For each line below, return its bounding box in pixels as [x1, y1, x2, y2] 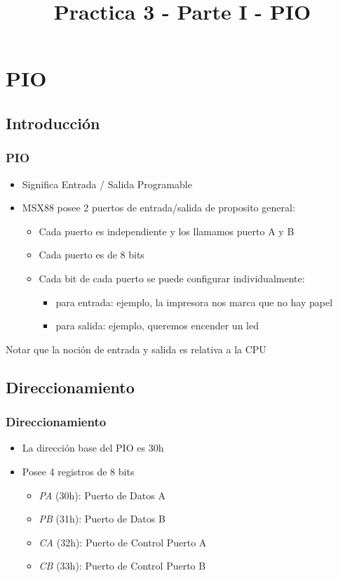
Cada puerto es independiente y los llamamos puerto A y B [39, 223, 295, 238]
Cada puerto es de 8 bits [39, 247, 144, 262]
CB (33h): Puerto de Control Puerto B [39, 558, 206, 573]
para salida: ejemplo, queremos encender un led [55, 318, 259, 333]
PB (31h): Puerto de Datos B [39, 511, 165, 526]
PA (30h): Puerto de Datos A [39, 487, 165, 502]
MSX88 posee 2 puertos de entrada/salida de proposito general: [22, 200, 295, 215]
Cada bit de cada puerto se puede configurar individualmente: [39, 270, 305, 285]
